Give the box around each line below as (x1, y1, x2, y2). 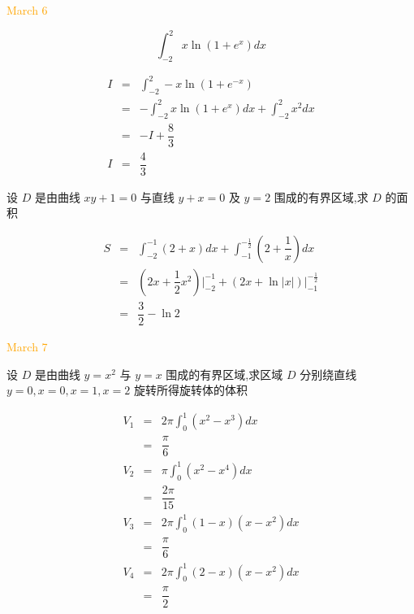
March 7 (6, 338, 48, 355)
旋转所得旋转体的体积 (133, 381, 248, 398)
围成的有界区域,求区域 (166, 365, 283, 382)
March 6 (6, 2, 48, 18)
